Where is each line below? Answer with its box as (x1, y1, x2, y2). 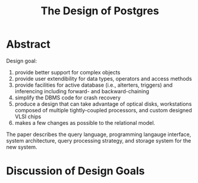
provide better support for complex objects (14, 68, 121, 75)
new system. (6, 143, 37, 150)
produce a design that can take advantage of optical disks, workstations (14, 100, 192, 108)
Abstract (6, 37, 51, 51)
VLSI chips (14, 113, 42, 120)
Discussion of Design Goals (6, 165, 145, 178)
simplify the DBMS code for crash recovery (14, 94, 121, 101)
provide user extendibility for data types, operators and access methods (14, 75, 192, 82)
